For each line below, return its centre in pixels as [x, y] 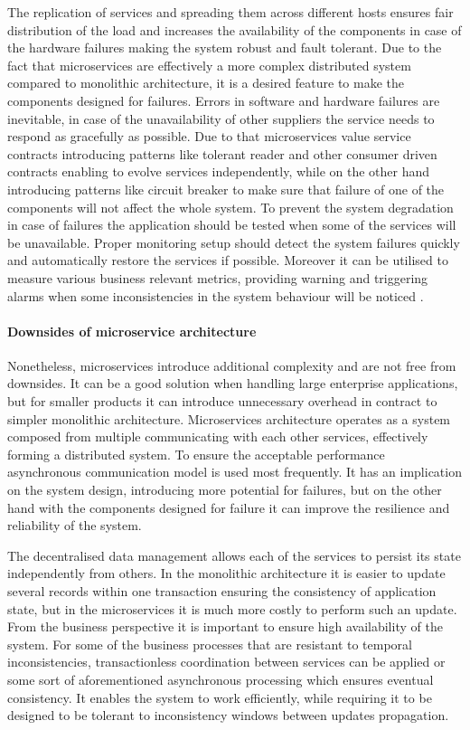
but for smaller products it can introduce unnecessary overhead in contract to [222, 401]
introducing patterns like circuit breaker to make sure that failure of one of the [226, 189]
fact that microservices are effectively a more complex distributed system [209, 65]
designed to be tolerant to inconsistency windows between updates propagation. [228, 715]
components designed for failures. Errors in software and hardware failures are [224, 100]
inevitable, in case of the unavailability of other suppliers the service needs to [221, 118]
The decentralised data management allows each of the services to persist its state [234, 555]
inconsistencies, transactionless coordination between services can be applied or [226, 662]
